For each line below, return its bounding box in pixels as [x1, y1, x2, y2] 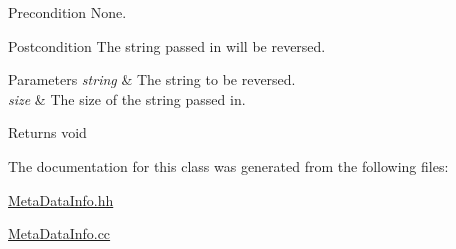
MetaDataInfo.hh [8, 189, 114, 210]
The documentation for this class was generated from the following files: [8, 155, 449, 176]
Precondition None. [8, 2, 127, 22]
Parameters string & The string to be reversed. [8, 69, 296, 90]
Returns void [8, 122, 87, 143]
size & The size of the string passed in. [8, 88, 246, 109]
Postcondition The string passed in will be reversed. [8, 35, 326, 56]
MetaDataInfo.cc [8, 223, 111, 244]
